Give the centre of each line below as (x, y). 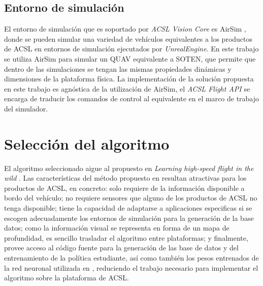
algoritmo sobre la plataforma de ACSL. (67, 278)
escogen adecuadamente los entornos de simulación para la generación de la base (129, 218)
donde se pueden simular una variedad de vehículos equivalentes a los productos (128, 38)
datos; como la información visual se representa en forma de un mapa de (117, 228)
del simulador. (26, 108)
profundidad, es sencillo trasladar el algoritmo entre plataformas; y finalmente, (126, 237)
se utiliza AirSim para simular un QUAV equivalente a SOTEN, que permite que (130, 58)
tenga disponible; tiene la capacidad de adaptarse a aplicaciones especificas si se (128, 208)
